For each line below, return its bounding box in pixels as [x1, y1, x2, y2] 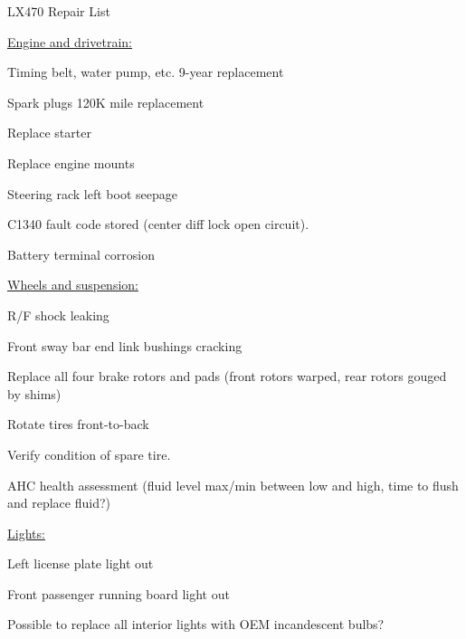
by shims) [7, 384, 62, 403]
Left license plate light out [7, 554, 154, 573]
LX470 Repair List [7, 2, 110, 20]
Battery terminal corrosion [7, 244, 155, 263]
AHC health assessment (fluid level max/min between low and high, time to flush [7, 475, 459, 494]
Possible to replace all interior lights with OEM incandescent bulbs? [7, 615, 385, 634]
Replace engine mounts [7, 153, 135, 172]
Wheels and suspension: [7, 275, 138, 294]
